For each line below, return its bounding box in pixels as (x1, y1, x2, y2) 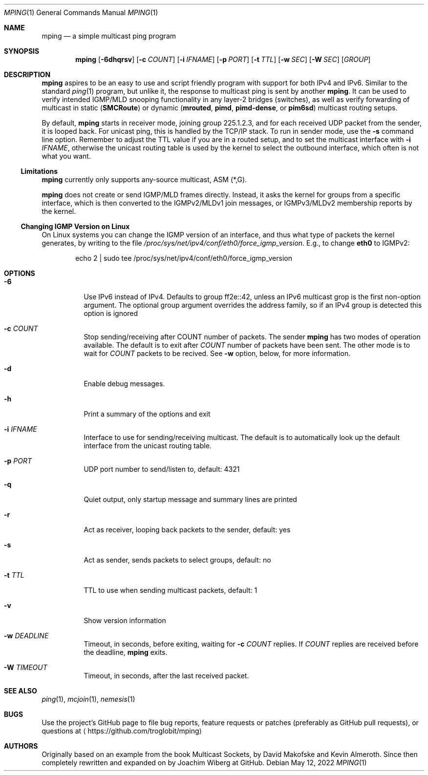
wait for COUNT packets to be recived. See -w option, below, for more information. (84, 349, 351, 357)
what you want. (42, 152, 91, 160)
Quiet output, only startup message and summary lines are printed (84, 495, 297, 503)
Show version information (84, 616, 166, 625)
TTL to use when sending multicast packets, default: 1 (84, 586, 257, 594)
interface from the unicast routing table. (84, 441, 212, 450)
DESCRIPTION (4, 70, 51, 79)
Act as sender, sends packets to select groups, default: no (84, 556, 271, 564)
